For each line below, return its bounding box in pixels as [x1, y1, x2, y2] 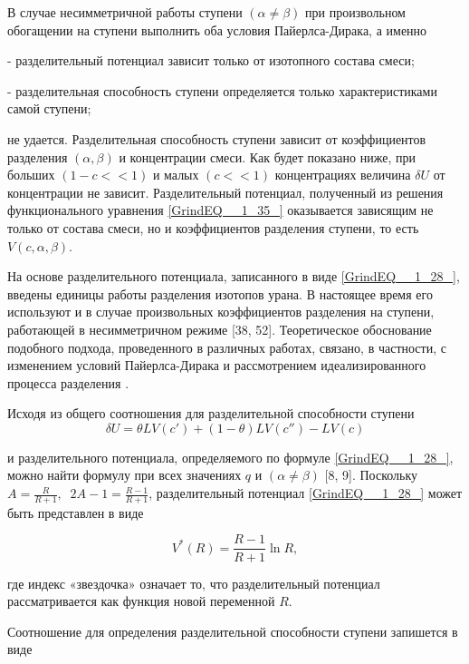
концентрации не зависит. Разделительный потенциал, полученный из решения [7, 182, 444, 201]
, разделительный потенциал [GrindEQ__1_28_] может [148, 483, 463, 503]
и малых [152, 165, 199, 184]
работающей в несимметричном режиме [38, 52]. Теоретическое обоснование [7, 319, 432, 338]
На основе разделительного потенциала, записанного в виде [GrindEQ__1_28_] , [7, 267, 460, 286]
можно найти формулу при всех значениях [7, 465, 242, 484]
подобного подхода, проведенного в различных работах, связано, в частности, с [7, 337, 446, 356]
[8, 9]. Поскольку [324, 465, 418, 484]
